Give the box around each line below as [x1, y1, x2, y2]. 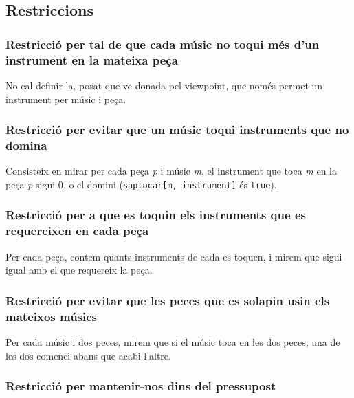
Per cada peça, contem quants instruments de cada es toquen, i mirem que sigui [5, 249, 342, 263]
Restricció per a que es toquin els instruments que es [5, 206, 306, 223]
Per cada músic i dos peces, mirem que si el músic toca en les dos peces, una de [5, 334, 340, 349]
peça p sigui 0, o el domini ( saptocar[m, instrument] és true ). [5, 177, 277, 191]
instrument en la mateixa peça [5, 51, 178, 68]
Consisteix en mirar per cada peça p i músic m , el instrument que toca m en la [5, 164, 337, 178]
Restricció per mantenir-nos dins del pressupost [5, 377, 276, 395]
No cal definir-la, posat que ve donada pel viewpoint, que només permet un [5, 78, 323, 92]
